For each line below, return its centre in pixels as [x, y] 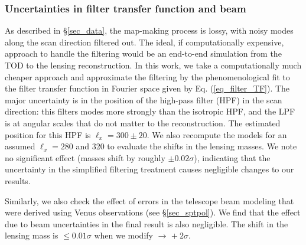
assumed [20, 146]
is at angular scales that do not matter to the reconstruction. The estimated [143, 122]
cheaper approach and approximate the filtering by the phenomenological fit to [147, 76]
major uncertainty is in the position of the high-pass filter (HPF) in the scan [144, 99]
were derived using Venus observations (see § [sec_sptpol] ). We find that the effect [153, 212]
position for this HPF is [48, 134]
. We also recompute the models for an [217, 134]
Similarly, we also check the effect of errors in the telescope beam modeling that [149, 200]
